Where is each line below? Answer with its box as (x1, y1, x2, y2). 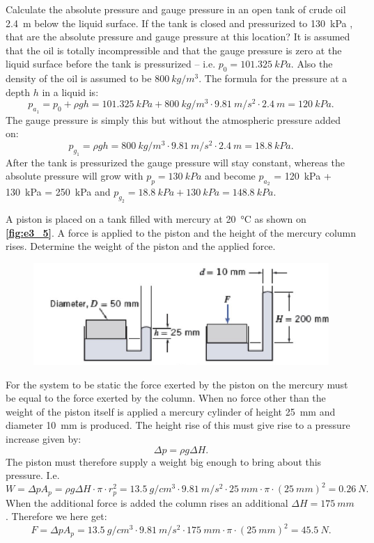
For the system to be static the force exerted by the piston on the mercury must (6, 377, 348, 391)
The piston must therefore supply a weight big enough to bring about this (6, 454, 322, 469)
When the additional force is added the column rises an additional (6, 495, 288, 510)
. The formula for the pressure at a (198, 71, 348, 86)
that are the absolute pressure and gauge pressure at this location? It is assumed (6, 29, 350, 44)
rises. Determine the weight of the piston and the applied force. (6, 239, 276, 253)
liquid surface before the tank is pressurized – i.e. (6, 56, 216, 71)
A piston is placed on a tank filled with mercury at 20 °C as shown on (6, 212, 306, 226)
